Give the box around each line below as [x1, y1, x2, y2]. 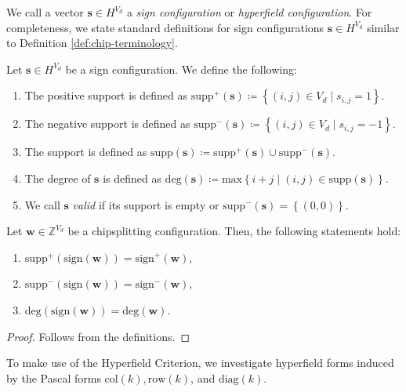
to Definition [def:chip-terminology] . [6, 34, 178, 51]
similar [367, 19, 400, 35]
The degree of [24, 169, 91, 186]
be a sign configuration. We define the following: [65, 60, 297, 77]
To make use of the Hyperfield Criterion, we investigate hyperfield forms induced [6, 354, 394, 371]
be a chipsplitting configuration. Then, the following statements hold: [67, 223, 401, 239]
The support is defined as [24, 143, 147, 160]
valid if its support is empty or [72, 196, 219, 212]
